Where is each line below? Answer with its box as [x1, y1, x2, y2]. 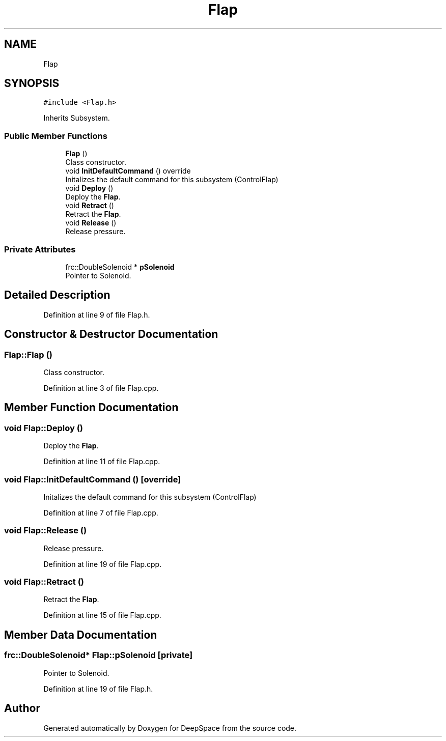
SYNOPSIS [4, 77, 60, 90]
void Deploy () [65, 184, 114, 193]
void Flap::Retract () [4, 577, 84, 587]
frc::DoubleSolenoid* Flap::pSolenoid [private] [4, 650, 193, 661]
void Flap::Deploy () [4, 422, 83, 433]
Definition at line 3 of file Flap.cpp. [43, 384, 159, 392]
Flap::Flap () [4, 349, 52, 360]
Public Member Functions [4, 130, 107, 141]
